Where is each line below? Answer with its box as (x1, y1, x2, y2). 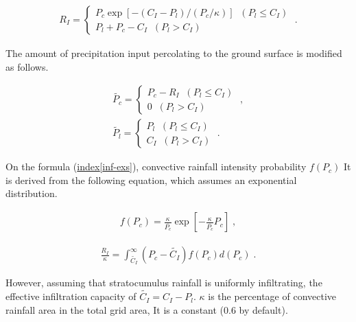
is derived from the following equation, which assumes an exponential (5, 172, 297, 187)
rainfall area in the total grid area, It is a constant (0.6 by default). (5, 302, 288, 317)
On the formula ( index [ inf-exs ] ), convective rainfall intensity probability (5, 159, 307, 174)
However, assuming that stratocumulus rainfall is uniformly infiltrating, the (5, 275, 322, 290)
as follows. (5, 59, 49, 73)
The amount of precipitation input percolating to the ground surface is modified (5, 46, 342, 60)
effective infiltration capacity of (5, 289, 137, 303)
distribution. (5, 186, 58, 200)
